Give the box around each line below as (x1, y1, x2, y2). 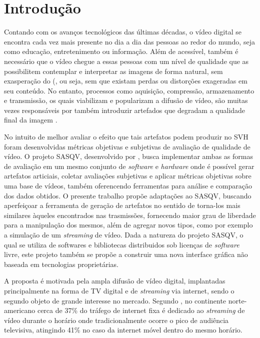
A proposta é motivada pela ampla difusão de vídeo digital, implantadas (4, 275, 225, 286)
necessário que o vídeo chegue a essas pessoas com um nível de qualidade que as (4, 55, 249, 66)
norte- (228, 295, 247, 305)
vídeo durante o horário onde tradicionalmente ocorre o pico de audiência (4, 314, 229, 325)
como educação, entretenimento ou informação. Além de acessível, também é (4, 46, 238, 56)
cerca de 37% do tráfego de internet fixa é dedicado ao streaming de (37, 305, 245, 315)
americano (4, 305, 35, 315)
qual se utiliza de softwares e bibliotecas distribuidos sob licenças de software (4, 239, 239, 249)
